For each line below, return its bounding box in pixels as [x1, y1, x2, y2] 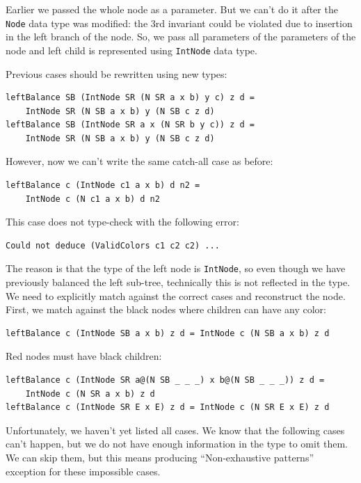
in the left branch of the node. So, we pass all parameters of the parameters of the [6, 29, 356, 44]
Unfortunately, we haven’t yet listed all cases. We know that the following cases [6, 422, 345, 437]
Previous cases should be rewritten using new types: [6, 66, 227, 81]
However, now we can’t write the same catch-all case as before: [6, 154, 273, 168]
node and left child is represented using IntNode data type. [6, 42, 257, 57]
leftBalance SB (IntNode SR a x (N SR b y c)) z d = [6, 120, 255, 130]
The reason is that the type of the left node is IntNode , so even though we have [6, 261, 346, 276]
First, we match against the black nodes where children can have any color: [6, 302, 326, 317]
